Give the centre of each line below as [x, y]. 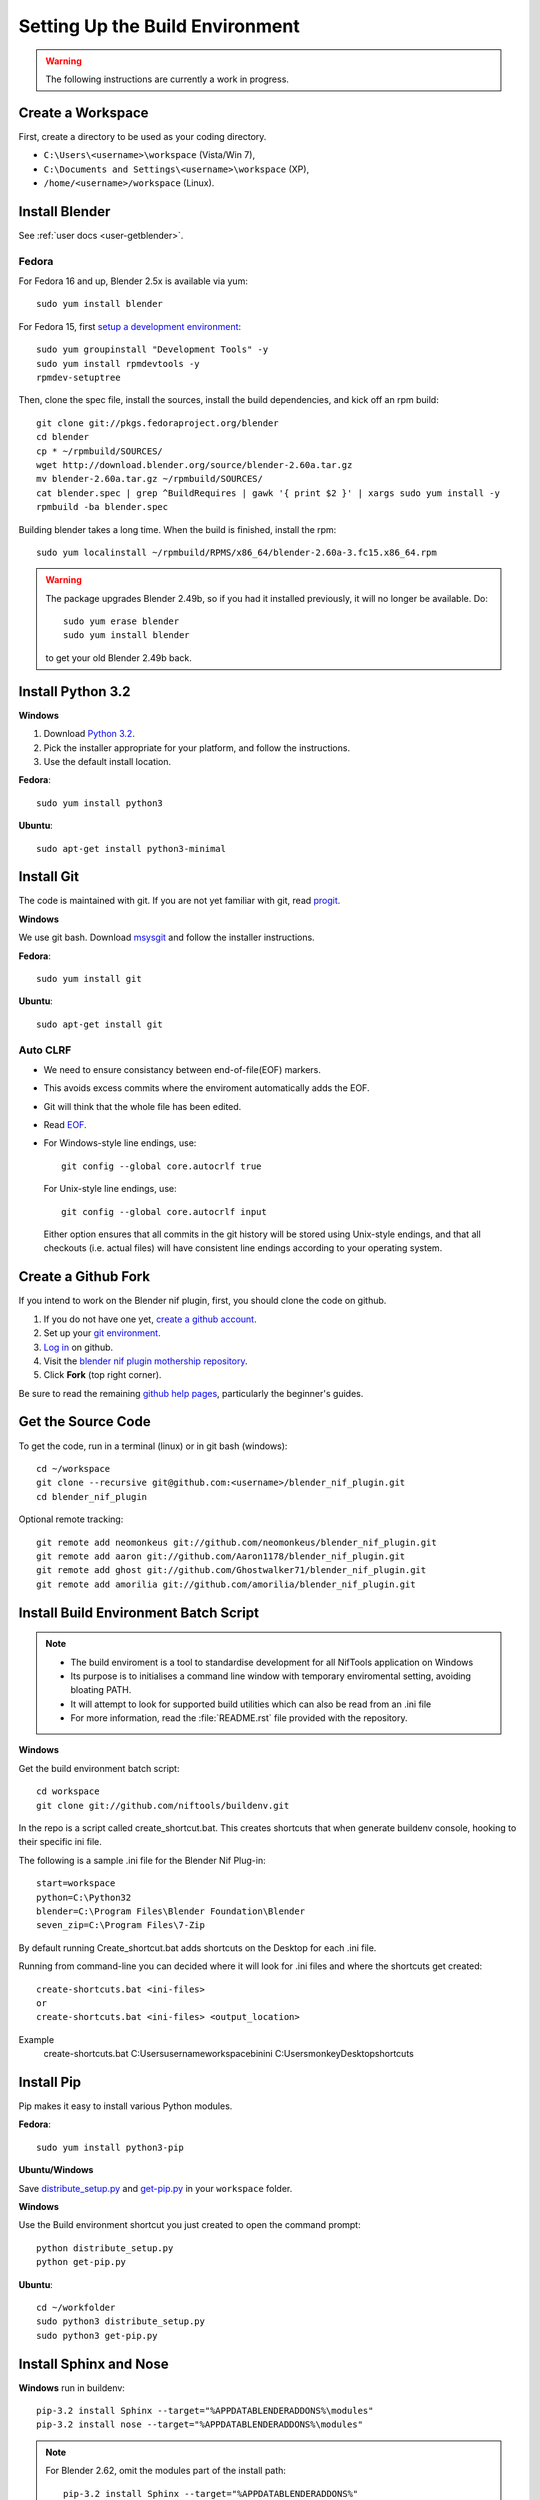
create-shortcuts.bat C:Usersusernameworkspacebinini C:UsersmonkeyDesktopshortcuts [228, 2054]
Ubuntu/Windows [56, 2170]
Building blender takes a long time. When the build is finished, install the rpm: [177, 529]
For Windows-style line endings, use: [120, 1143]
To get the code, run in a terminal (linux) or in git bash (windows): [153, 1446]
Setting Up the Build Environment [159, 26]
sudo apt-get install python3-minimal [131, 848]
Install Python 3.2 [74, 691]
